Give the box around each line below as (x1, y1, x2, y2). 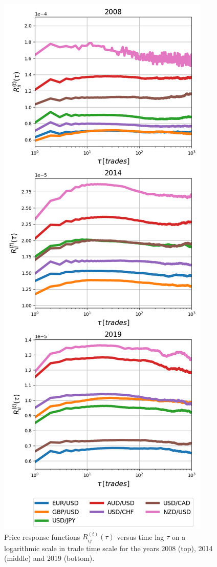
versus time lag (117, 531, 164, 542)
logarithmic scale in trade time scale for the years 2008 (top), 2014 (4, 542, 213, 553)
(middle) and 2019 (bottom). (4, 553, 95, 563)
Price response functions (4, 531, 80, 542)
